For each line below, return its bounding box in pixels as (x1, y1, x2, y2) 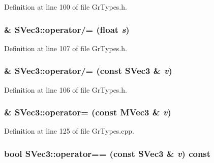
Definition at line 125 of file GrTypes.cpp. (4, 126, 134, 136)
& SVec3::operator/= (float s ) (4, 23, 130, 35)
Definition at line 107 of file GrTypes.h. (4, 43, 127, 53)
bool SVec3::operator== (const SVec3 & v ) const (4, 147, 211, 159)
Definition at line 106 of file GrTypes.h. (4, 84, 127, 95)
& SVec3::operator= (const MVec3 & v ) (4, 106, 171, 118)
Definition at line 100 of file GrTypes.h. (4, 2, 127, 12)
